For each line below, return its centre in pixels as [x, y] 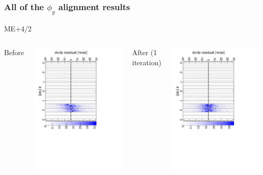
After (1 [145, 52]
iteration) [147, 62]
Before [14, 52]
